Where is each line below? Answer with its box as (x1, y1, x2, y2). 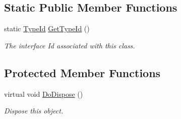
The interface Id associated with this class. (4, 40, 135, 50)
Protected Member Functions (4, 65, 161, 80)
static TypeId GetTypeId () (4, 23, 90, 34)
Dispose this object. (4, 105, 64, 116)
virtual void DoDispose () (4, 88, 83, 99)
